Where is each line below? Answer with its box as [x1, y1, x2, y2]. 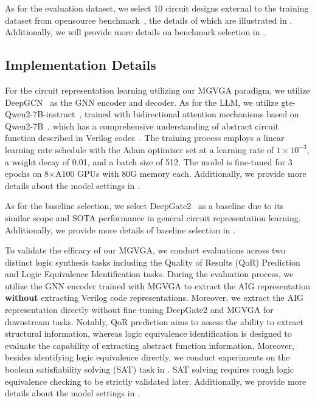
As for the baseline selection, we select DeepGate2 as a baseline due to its [5, 199, 284, 212]
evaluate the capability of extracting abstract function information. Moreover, [5, 339, 294, 351]
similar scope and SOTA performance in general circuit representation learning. [5, 211, 301, 224]
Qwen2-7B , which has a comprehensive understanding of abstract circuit [5, 119, 279, 132]
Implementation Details [5, 55, 156, 74]
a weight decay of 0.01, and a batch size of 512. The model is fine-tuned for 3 [5, 155, 292, 168]
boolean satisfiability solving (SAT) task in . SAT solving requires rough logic [5, 363, 294, 376]
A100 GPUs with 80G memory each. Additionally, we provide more [55, 167, 306, 180]
